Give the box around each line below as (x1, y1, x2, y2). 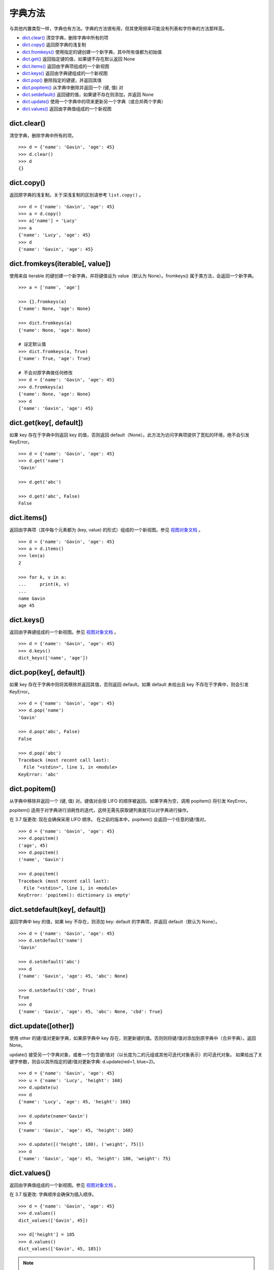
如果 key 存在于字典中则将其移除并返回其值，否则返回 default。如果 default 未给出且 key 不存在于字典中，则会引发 (9, 681, 249, 688)
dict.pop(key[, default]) (9, 668, 85, 677)
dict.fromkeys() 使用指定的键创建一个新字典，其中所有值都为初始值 (22, 49, 162, 55)
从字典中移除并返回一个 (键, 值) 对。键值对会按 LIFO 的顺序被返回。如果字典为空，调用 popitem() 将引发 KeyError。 (9, 798, 250, 804)
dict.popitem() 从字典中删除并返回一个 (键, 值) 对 (22, 84, 124, 90)
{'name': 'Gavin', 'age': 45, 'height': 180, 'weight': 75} (18, 1156, 171, 1162)
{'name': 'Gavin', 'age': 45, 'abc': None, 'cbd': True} (18, 1008, 163, 1014)
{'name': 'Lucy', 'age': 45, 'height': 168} (18, 1099, 131, 1105)
